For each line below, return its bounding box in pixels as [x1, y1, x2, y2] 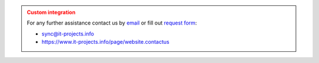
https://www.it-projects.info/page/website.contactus [41, 38, 170, 45]
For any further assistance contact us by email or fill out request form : [27, 19, 197, 26]
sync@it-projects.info [41, 30, 95, 37]
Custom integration [27, 9, 76, 16]
